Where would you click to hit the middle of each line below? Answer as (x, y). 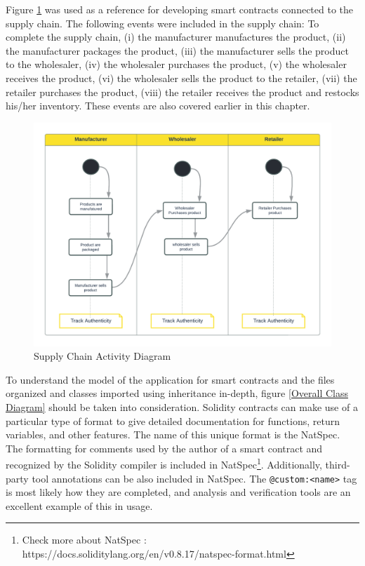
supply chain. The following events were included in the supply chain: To (162, 23)
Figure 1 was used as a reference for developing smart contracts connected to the (180, 9)
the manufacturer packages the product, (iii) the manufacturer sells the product (177, 50)
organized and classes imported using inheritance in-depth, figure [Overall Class (177, 393)
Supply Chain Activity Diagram (102, 356)
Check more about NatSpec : (84, 540)
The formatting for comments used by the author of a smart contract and (164, 448)
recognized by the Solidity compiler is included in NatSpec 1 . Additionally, (164, 463)
